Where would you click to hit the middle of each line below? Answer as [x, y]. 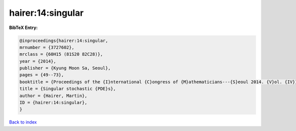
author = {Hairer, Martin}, [53, 96]
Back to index [23, 122]
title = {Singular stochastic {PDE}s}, [68, 89]
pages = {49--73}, [42, 75]
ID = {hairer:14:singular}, [53, 103]
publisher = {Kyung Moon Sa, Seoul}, [65, 68]
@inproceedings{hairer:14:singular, [64, 40]
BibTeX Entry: [23, 28]
